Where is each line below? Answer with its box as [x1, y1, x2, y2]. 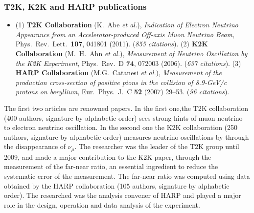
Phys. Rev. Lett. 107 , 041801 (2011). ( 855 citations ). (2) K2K [15, 39, 208, 49]
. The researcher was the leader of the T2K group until [74, 141, 239, 151]
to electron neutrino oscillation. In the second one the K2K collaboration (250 [4, 122, 238, 132]
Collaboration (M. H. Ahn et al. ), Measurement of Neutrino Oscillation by [15, 48, 248, 58]
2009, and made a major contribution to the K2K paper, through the [4, 151, 211, 162]
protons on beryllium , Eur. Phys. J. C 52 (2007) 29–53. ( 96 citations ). [15, 86, 230, 97]
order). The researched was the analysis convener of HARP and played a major [4, 190, 241, 200]
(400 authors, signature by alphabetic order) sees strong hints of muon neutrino [4, 112, 243, 123]
